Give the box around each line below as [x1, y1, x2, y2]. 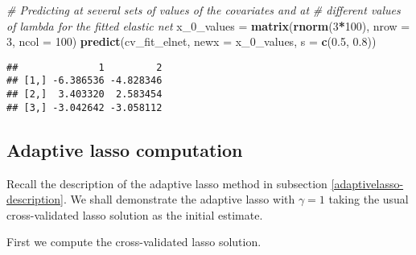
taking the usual [328, 191, 409, 208]
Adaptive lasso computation [6, 137, 243, 162]
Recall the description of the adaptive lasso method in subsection [6, 175, 327, 191]
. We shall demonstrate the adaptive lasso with [63, 191, 295, 208]
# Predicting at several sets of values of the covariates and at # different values [6, 2, 401, 18]
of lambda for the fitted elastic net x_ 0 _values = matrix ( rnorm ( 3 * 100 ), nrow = [6, 17, 410, 34]
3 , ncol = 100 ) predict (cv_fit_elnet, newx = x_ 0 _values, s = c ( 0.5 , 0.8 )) [6, 33, 377, 50]
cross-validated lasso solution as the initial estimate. [6, 206, 263, 223]
